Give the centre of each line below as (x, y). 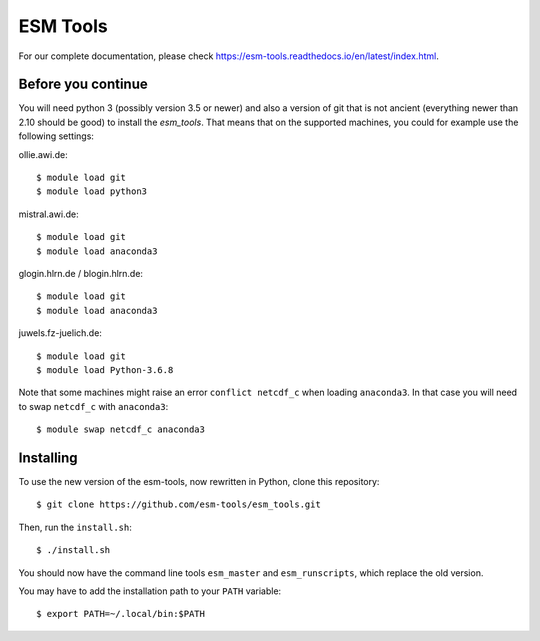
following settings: (56, 136)
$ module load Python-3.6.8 (105, 369)
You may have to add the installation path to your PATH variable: (150, 591)
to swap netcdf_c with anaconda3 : (93, 406)
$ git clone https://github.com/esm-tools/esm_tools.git (179, 504)
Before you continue (83, 84)
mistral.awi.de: (48, 214)
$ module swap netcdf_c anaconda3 (120, 429)
